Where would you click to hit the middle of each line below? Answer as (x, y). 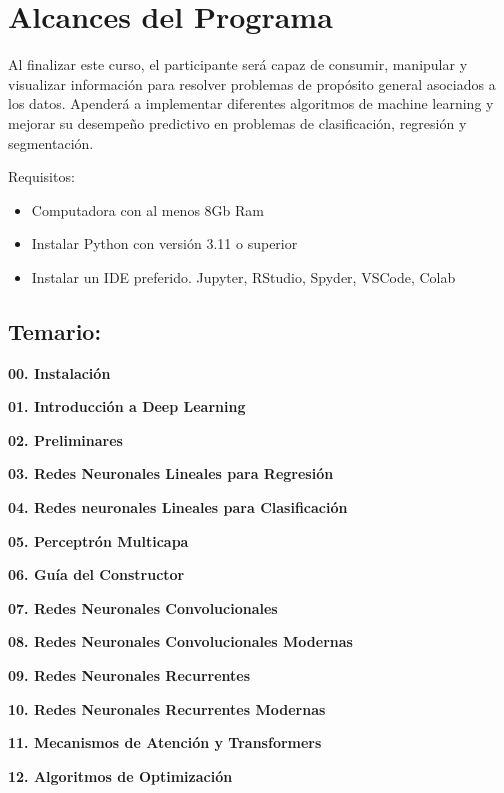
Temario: (55, 330)
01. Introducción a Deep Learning (127, 406)
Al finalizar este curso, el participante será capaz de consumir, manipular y (238, 64)
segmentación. (51, 142)
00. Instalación (59, 372)
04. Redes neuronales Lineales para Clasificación (178, 507)
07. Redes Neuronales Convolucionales (143, 607)
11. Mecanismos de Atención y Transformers (165, 742)
